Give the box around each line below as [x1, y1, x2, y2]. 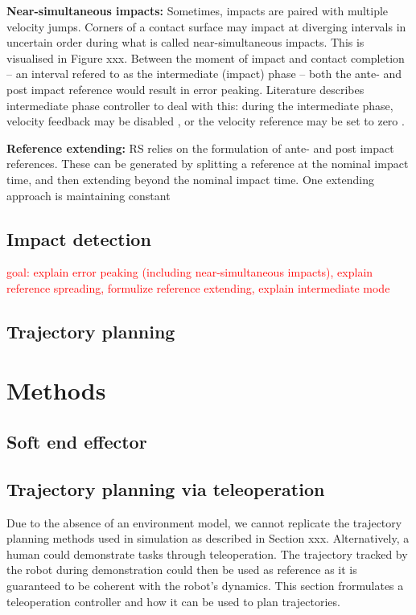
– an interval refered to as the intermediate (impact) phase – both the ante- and [6, 65, 402, 82]
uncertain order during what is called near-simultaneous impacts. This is [6, 34, 365, 51]
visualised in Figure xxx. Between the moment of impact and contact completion [6, 49, 405, 66]
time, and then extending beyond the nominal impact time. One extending [6, 170, 374, 187]
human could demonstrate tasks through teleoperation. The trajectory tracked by [6, 545, 408, 562]
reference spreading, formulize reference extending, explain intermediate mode [6, 279, 390, 296]
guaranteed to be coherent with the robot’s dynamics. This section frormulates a [6, 577, 404, 594]
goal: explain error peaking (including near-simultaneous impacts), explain [6, 264, 373, 281]
